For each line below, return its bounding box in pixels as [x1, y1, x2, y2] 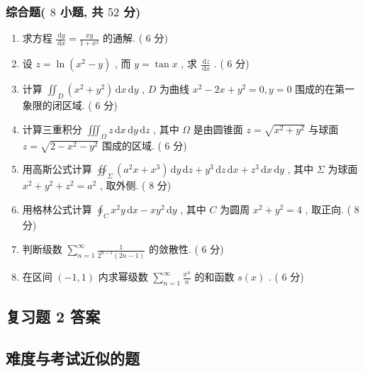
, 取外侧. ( [99, 178, 146, 193]
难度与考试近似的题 [6, 346, 140, 368]
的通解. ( [103, 30, 143, 45]
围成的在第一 [295, 81, 355, 96]
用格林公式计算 [22, 201, 92, 216]
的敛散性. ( [148, 242, 198, 257]
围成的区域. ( [101, 137, 162, 152]
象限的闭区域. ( [22, 98, 92, 113]
